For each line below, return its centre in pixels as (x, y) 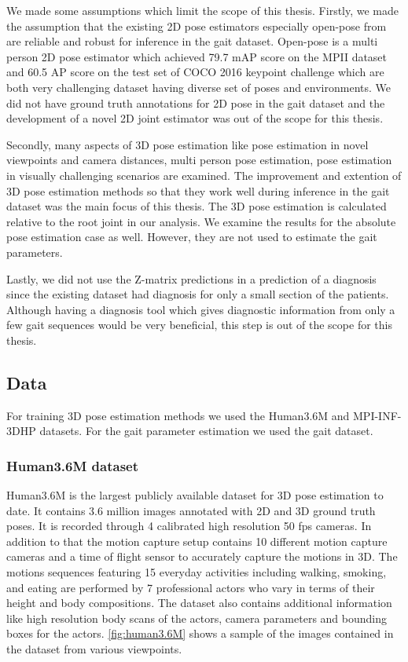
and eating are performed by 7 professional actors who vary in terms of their (191, 587)
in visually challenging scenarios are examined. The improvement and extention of (204, 175)
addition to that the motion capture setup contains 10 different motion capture (197, 541)
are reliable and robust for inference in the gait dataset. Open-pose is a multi (192, 41)
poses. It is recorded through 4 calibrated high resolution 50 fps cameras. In (189, 526)
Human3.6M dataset (73, 465)
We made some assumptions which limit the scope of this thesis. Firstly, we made (203, 10)
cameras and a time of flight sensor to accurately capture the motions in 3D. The (202, 556)
